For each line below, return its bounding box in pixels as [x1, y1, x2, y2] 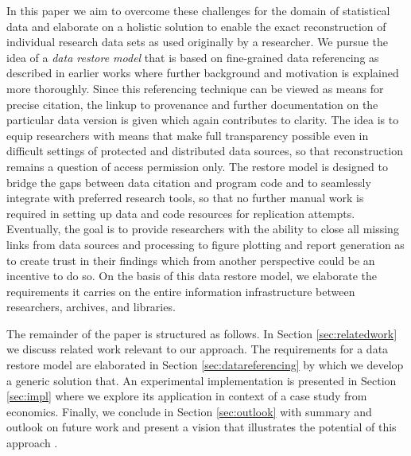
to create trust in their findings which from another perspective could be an [6, 251, 375, 268]
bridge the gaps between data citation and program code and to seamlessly [6, 173, 371, 190]
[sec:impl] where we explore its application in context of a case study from [6, 388, 367, 404]
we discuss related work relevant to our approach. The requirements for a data [6, 341, 389, 357]
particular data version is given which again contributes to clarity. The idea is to [6, 111, 399, 128]
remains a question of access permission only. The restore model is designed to [6, 158, 388, 174]
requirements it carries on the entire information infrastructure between [6, 283, 355, 299]
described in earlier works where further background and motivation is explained [6, 64, 399, 81]
